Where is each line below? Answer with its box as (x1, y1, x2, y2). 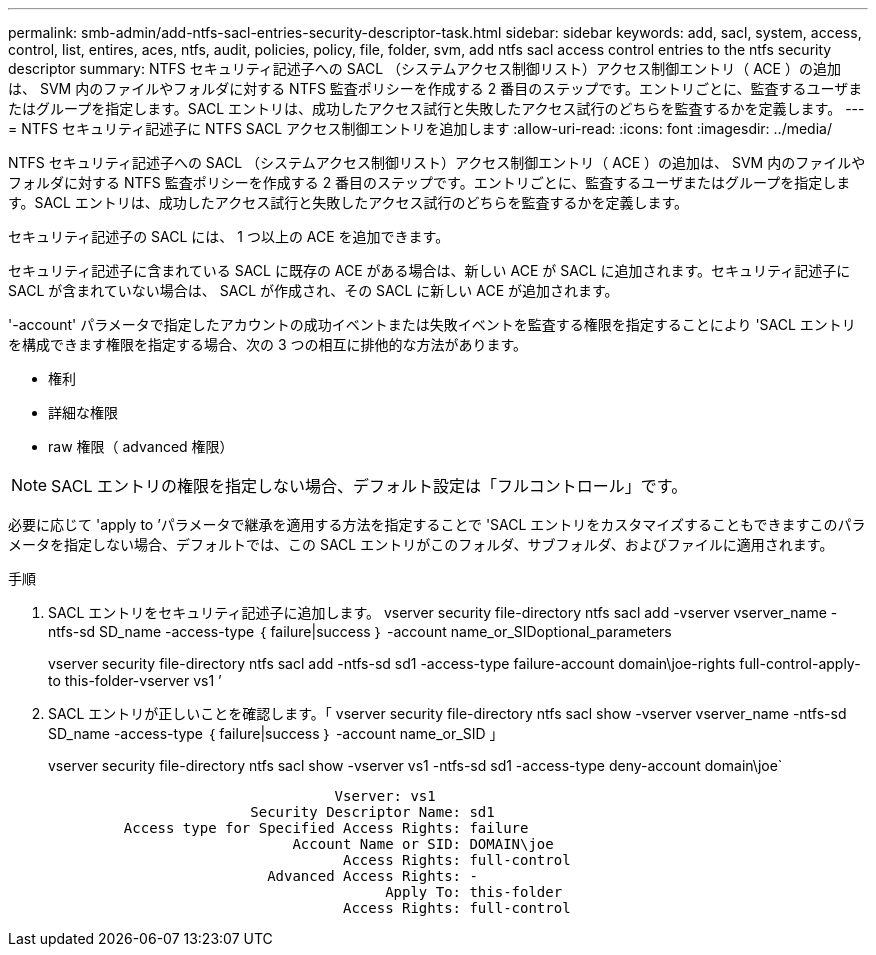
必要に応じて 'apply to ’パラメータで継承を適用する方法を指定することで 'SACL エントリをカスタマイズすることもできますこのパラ (8, 516, 866, 533)
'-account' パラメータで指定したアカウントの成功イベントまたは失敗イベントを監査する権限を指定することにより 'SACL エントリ (8, 316, 856, 333)
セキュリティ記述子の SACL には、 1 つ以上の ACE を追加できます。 (8, 228, 450, 245)
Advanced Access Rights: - (267, 868, 478, 884)
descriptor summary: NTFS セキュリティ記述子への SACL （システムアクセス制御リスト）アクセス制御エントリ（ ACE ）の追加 (8, 60, 841, 77)
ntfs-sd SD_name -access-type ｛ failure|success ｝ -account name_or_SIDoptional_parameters (48, 623, 672, 640)
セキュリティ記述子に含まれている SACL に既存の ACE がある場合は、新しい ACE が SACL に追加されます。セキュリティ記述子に (8, 262, 851, 279)
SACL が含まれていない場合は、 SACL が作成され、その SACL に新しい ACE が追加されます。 (8, 282, 619, 299)
